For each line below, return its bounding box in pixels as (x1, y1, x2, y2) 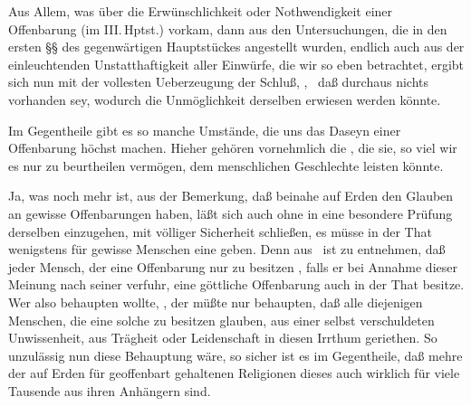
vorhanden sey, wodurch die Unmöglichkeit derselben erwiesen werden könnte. (8, 90, 441, 109)
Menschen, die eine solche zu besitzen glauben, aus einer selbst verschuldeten (8, 310, 435, 329)
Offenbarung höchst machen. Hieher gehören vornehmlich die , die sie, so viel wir (8, 138, 457, 157)
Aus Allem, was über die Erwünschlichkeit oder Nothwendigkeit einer (8, 2, 393, 20)
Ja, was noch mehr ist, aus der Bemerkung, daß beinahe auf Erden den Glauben (8, 186, 454, 205)
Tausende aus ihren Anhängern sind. (8, 381, 211, 400)
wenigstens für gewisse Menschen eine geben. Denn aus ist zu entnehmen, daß (8, 240, 446, 259)
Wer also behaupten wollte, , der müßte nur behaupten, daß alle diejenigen (8, 292, 423, 311)
